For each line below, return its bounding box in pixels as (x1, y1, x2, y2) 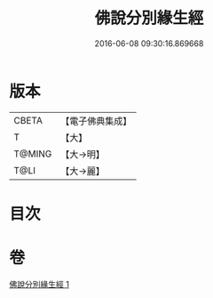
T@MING (13, 148, 52, 160)
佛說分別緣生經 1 (9, 278, 69, 289)
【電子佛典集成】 (60, 115, 132, 127)
